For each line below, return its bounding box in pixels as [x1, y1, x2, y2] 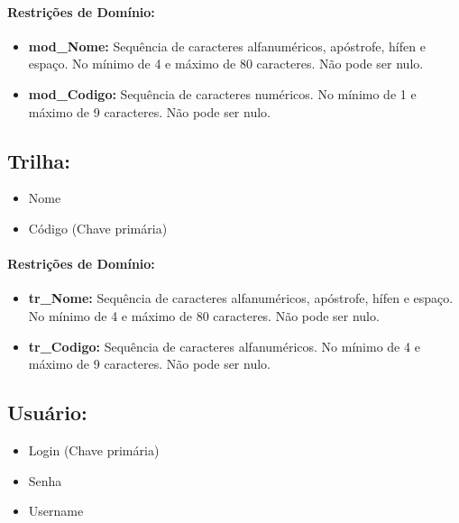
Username [28, 501, 84, 520]
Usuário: [7, 399, 87, 427]
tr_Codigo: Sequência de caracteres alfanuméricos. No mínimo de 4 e [28, 336, 420, 355]
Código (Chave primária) [28, 218, 168, 237]
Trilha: [7, 146, 70, 174]
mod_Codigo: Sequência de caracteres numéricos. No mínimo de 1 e [28, 84, 417, 103]
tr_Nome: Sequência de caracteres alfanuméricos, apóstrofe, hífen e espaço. [28, 289, 454, 307]
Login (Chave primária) [28, 440, 160, 459]
